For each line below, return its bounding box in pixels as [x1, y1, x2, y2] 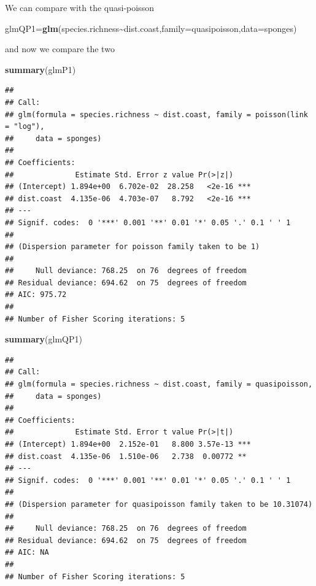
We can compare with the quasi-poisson [5, 1, 154, 13]
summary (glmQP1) [5, 333, 82, 345]
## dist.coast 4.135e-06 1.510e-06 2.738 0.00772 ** [5, 452, 247, 461]
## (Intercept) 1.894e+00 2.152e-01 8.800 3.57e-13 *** [5, 440, 251, 449]
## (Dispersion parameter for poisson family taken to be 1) [5, 242, 260, 252]
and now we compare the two [5, 42, 115, 55]
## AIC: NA [5, 548, 49, 557]
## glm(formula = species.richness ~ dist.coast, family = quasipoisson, [5, 380, 313, 389]
